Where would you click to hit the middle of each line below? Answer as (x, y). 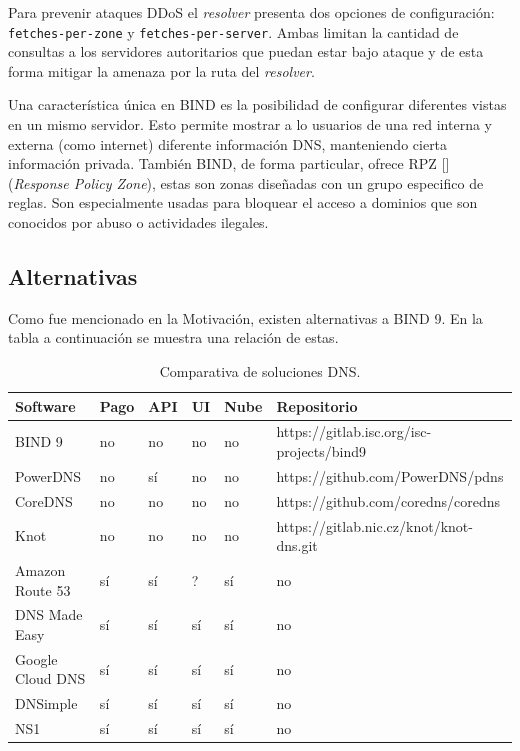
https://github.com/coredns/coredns (388, 500)
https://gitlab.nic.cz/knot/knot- (374, 525)
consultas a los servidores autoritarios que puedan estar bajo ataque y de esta (246, 51)
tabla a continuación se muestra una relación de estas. (173, 337)
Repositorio (317, 405)
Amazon (40, 569)
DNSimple (46, 703)
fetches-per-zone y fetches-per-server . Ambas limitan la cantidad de (233, 31)
